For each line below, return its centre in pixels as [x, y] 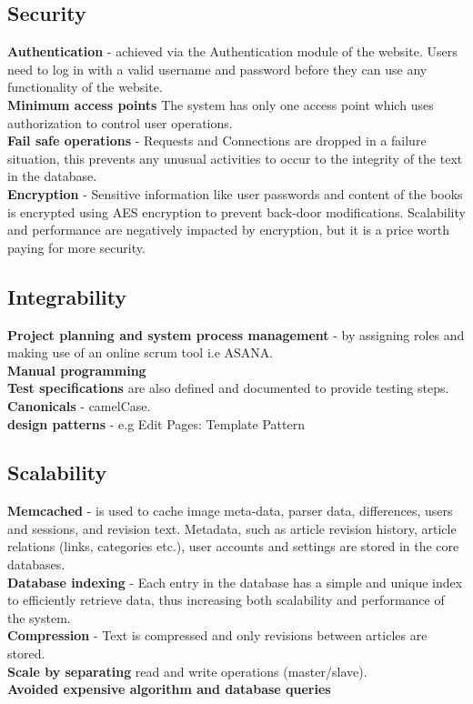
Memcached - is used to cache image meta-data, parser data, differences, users [230, 511]
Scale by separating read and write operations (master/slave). [187, 671]
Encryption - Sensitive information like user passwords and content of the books [235, 193]
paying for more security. [76, 247]
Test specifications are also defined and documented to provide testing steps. [228, 388]
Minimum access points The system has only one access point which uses [221, 104]
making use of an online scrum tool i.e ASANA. [141, 352]
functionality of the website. [85, 87]
